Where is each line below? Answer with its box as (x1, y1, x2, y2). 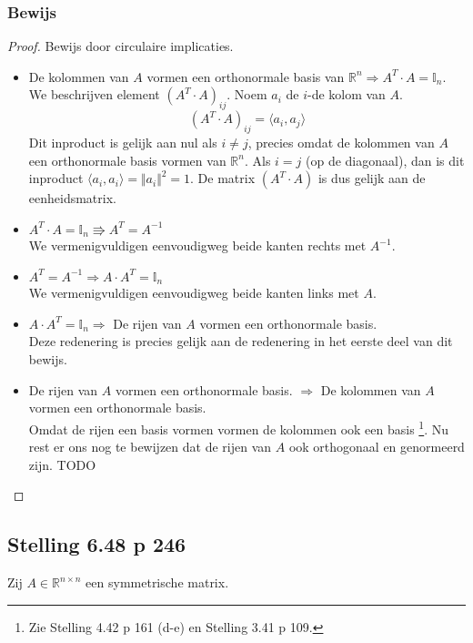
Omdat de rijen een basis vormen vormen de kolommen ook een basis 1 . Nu (28, 416, 449, 438)
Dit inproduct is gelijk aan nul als (28, 133, 217, 151)
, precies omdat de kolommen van (247, 133, 435, 151)
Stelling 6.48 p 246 (7, 530, 186, 558)
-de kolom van (307, 85, 386, 104)
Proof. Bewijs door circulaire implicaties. (7, 36, 234, 56)
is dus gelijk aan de (317, 168, 426, 188)
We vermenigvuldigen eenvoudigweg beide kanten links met (28, 283, 359, 302)
